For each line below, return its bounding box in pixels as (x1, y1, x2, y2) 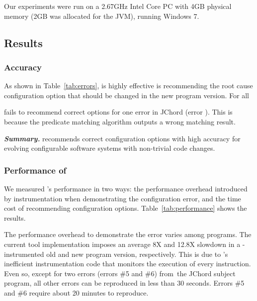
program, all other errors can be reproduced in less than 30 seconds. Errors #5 (4, 278, 245, 288)
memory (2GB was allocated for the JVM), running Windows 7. (4, 10, 199, 21)
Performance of (4, 164, 67, 176)
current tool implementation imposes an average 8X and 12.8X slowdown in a (4, 239, 241, 249)
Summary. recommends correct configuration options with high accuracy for (4, 133, 241, 143)
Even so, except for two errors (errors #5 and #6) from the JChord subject (4, 268, 236, 278)
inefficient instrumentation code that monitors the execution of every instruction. (4, 258, 251, 269)
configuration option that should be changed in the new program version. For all (4, 90, 249, 100)
